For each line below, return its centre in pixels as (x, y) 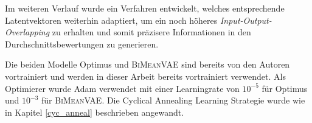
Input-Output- (246, 20)
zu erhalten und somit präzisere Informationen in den (151, 32)
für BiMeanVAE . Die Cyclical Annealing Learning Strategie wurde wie (173, 100)
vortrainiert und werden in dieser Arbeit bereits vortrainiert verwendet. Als (145, 76)
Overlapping (27, 32)
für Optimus (285, 88)
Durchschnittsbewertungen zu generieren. (82, 44)
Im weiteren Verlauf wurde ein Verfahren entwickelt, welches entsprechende (145, 8)
